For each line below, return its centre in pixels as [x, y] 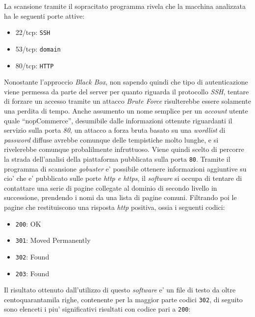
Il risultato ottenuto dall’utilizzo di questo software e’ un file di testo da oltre [120, 290]
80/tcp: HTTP [35, 65]
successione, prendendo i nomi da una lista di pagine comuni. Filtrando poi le [120, 197]
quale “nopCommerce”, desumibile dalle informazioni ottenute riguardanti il [118, 120]
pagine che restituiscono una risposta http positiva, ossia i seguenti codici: [115, 207]
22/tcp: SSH [33, 32]
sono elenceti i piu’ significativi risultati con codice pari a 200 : [97, 309]
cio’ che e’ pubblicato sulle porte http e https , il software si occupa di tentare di [123, 178]
